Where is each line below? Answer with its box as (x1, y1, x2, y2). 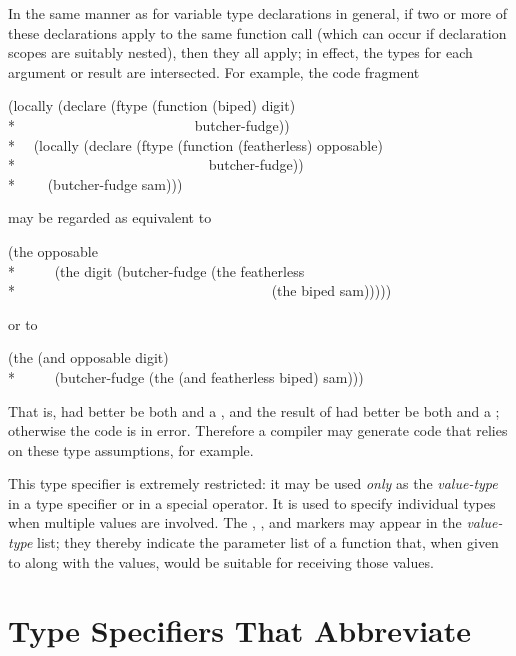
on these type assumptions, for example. (8, 439, 254, 460)
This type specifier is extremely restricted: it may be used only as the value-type (8, 473, 498, 494)
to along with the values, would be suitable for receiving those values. (8, 551, 434, 572)
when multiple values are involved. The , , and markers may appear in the (8, 512, 462, 533)
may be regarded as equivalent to (8, 207, 212, 228)
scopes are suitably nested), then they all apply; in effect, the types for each (8, 42, 473, 63)
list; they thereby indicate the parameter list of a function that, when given (37, 532, 499, 553)
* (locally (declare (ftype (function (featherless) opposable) (8, 134, 383, 155)
